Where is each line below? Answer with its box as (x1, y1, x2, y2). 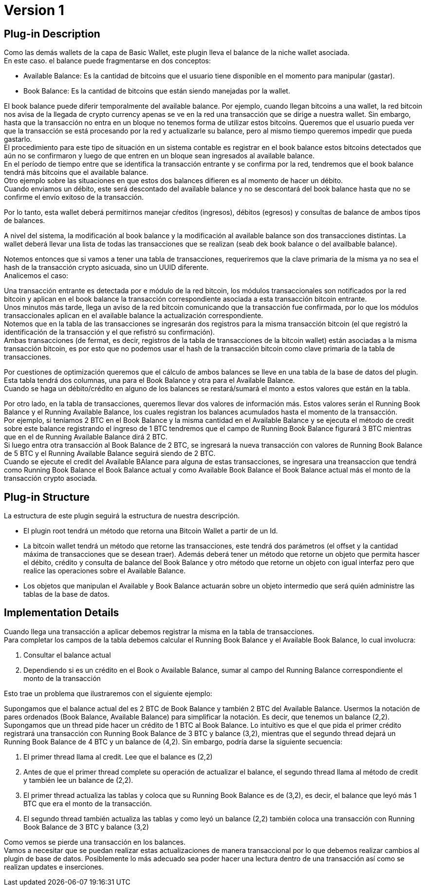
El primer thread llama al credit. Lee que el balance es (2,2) (23, 752, 213, 761)
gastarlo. (4, 135, 32, 144)
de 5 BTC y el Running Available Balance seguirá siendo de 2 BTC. (4, 449, 216, 458)
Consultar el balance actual (23, 650, 111, 659)
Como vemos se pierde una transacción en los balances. (4, 837, 186, 846)
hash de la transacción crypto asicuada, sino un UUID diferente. (4, 263, 209, 272)
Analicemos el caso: (4, 271, 69, 280)
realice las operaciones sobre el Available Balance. (23, 567, 186, 575)
